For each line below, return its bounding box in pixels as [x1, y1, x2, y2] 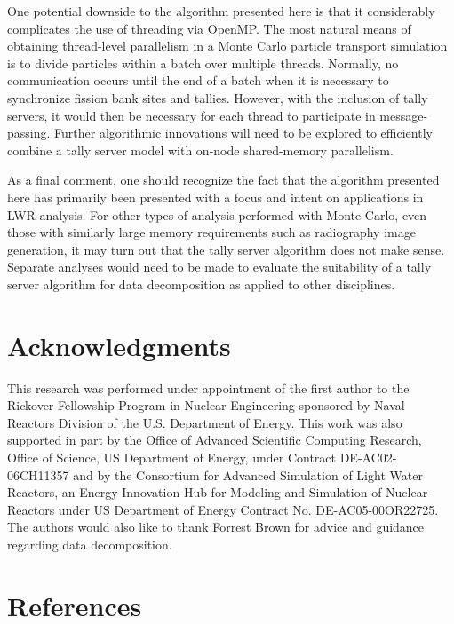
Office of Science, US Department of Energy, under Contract [7, 448, 336, 466]
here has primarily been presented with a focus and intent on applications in [7, 187, 424, 206]
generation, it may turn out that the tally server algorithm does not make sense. [7, 240, 445, 258]
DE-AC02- [339, 448, 397, 466]
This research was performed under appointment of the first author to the [7, 378, 410, 397]
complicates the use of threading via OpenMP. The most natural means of [7, 19, 411, 37]
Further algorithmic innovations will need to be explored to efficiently [54, 123, 433, 142]
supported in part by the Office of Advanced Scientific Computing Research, [7, 430, 422, 449]
